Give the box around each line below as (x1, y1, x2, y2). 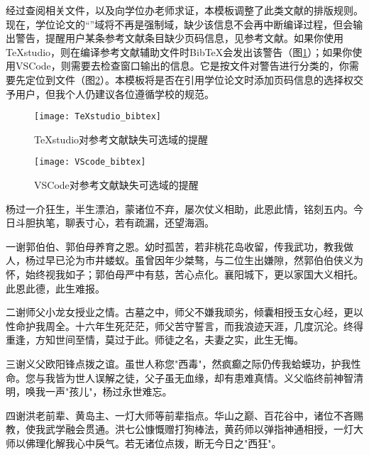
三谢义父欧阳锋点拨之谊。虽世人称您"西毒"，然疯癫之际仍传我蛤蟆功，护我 (6, 356, 351, 371)
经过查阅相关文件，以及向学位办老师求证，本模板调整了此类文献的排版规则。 (6, 3, 363, 17)
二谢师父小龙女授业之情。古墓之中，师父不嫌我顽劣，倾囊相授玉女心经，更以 (6, 305, 363, 319)
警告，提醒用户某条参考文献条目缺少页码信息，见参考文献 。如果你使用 (15, 31, 343, 45)
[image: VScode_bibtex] (34, 157, 146, 168)
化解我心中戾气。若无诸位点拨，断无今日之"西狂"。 (45, 435, 282, 450)
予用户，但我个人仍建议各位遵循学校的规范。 (6, 86, 214, 101)
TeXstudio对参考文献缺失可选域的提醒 (34, 131, 209, 146)
